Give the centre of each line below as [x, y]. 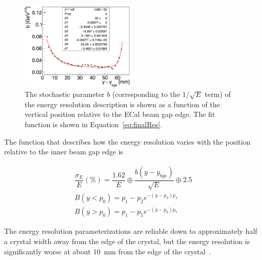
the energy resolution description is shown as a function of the [122, 104]
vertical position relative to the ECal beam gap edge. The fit [120, 114]
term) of [218, 94]
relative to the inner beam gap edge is [64, 152]
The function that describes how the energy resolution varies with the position [127, 141]
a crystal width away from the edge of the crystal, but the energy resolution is [127, 241]
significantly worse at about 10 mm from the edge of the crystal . [108, 251]
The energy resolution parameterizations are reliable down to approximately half [131, 231]
